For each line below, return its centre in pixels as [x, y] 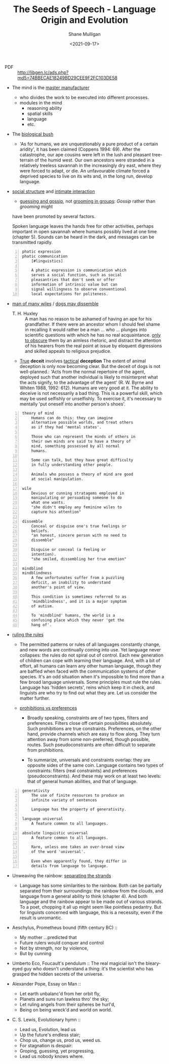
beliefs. [40, 531]
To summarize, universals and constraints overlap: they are [89, 760]
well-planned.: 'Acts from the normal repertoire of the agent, [82, 372]
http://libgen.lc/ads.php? [43, 72]
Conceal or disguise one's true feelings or [79, 526]
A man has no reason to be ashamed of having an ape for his [88, 319]
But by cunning [35, 953]
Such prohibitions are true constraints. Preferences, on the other [94, 728]
